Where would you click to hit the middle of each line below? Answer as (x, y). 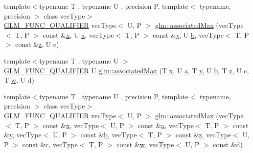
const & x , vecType (71, 125)
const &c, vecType (50, 144)
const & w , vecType (145, 144)
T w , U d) (19, 80)
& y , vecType (23, 135)
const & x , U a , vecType (78, 34)
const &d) (228, 144)
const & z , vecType (203, 135)
